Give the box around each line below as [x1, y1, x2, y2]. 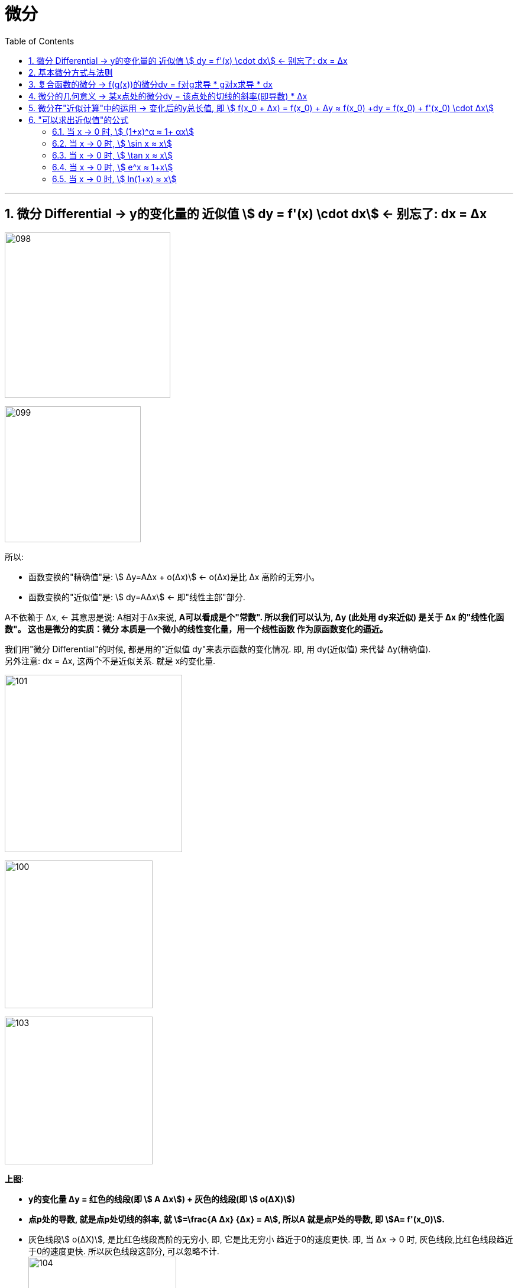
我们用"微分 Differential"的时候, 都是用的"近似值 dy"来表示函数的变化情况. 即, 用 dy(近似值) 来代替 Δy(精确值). [5, 643, 431, 654]
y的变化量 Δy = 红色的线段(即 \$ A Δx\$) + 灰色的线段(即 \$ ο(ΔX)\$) [28, 1193, 295, 1204]
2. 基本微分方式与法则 [28, 67, 113, 77]
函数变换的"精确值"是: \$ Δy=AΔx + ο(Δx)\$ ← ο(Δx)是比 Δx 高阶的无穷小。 [28, 571, 320, 582]
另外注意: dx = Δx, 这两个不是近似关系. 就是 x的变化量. [5, 655, 216, 666]
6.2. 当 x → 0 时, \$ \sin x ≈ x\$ [52, 138, 172, 148]
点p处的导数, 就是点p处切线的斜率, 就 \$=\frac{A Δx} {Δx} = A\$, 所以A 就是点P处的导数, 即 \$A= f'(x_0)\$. [28, 1213, 445, 1224]
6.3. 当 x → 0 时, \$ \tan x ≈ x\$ [52, 150, 173, 160]
